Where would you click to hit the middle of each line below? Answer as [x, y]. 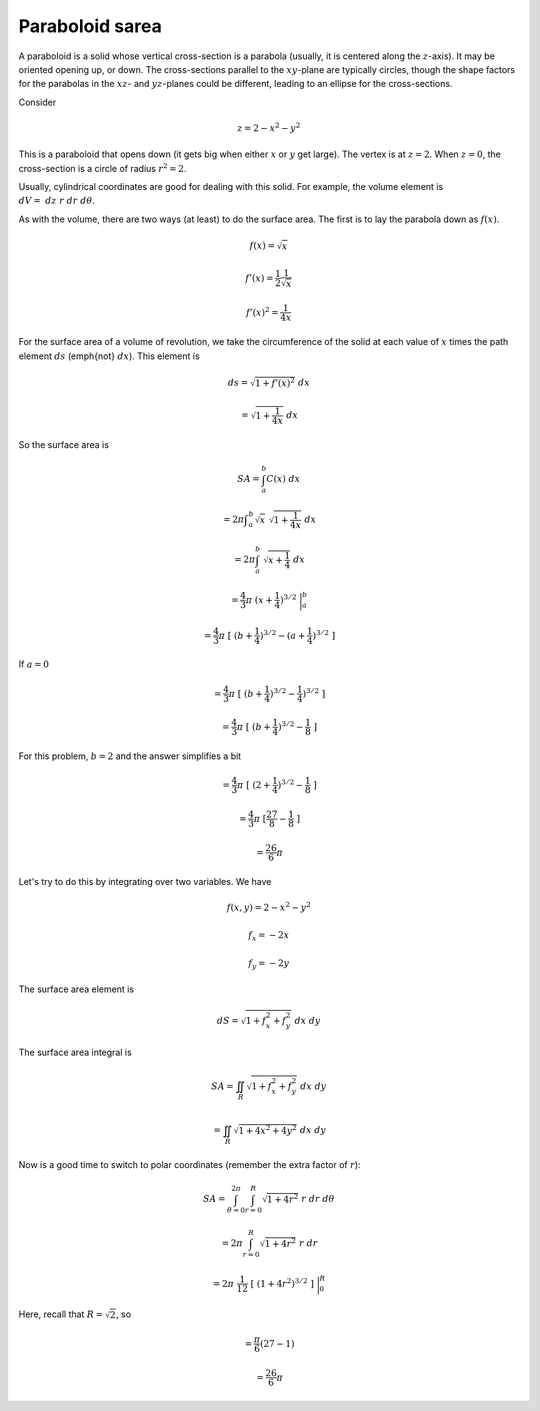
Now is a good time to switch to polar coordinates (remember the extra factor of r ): [189, 1165]
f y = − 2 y [269, 964]
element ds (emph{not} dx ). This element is [109, 356]
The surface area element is [76, 989]
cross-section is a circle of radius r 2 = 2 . [102, 167]
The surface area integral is [75, 1052]
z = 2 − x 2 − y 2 [268, 127]
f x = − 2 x [269, 937]
